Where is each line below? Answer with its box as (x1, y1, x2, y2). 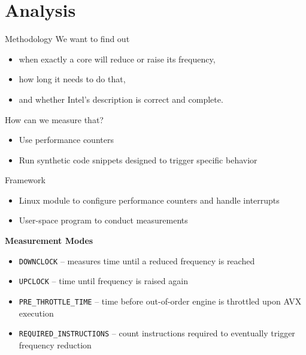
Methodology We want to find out (5, 32, 130, 45)
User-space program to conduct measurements (19, 214, 188, 226)
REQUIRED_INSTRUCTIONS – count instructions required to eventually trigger (19, 327, 295, 339)
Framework (5, 174, 46, 186)
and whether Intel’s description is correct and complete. (19, 93, 223, 105)
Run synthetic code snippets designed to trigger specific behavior (19, 153, 257, 166)
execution (19, 306, 54, 319)
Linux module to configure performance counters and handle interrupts (19, 193, 280, 206)
